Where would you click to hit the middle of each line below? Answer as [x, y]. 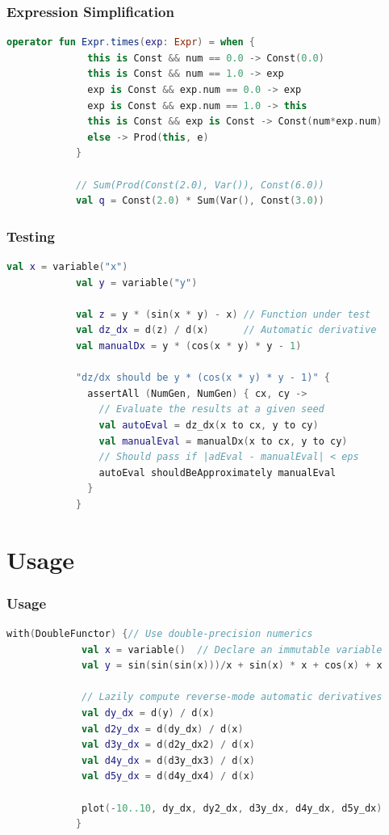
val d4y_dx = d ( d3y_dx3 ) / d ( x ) [169, 760]
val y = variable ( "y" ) [136, 283]
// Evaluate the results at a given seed [211, 409]
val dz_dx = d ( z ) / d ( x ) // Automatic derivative [226, 330]
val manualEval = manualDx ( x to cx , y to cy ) [223, 441]
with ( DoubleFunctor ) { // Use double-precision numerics [160, 634]
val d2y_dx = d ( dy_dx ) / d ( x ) [163, 729]
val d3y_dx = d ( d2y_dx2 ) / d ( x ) [169, 745]
